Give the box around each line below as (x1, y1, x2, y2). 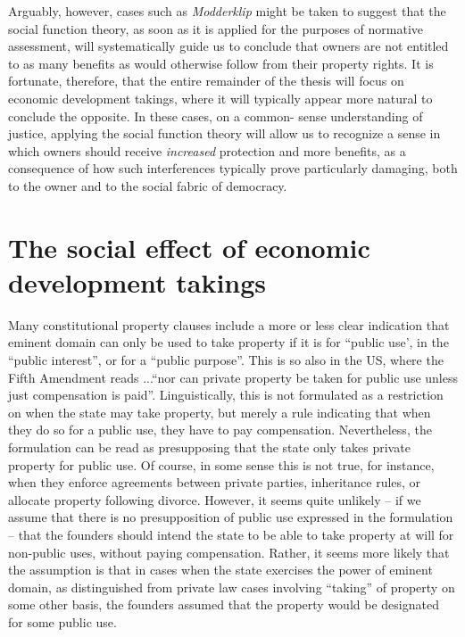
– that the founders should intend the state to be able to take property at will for (8, 525, 454, 543)
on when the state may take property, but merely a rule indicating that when (8, 402, 431, 421)
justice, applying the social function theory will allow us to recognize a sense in (8, 124, 441, 143)
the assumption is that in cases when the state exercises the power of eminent (8, 560, 433, 579)
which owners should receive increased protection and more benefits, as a (8, 141, 406, 160)
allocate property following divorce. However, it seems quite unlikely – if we (8, 490, 421, 509)
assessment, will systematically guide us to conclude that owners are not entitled (8, 37, 449, 55)
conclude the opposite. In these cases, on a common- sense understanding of (8, 106, 423, 125)
